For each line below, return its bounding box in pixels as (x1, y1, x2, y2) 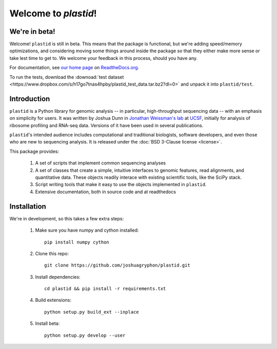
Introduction (9, 94, 50, 103)
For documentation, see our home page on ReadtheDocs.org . (9, 65, 140, 71)
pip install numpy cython (44, 239, 110, 245)
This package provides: (9, 148, 59, 154)
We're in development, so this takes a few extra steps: (9, 215, 124, 221)
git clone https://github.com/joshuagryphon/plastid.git (44, 262, 191, 269)
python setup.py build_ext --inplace (44, 309, 140, 315)
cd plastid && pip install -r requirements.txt (44, 286, 166, 292)
